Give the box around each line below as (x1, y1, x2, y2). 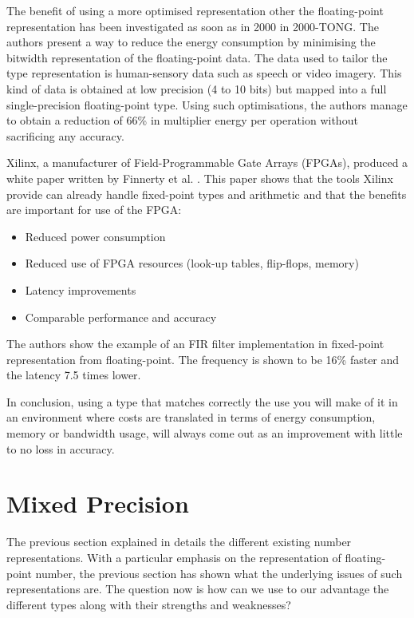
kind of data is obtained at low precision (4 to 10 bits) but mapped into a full (6, 80, 387, 97)
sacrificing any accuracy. (6, 127, 124, 144)
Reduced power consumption (25, 228, 166, 244)
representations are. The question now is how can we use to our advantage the (6, 580, 389, 597)
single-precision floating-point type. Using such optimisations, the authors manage (6, 96, 408, 113)
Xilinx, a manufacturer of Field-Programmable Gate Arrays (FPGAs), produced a (6, 154, 408, 171)
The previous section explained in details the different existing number (6, 533, 352, 550)
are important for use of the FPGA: (6, 201, 182, 218)
